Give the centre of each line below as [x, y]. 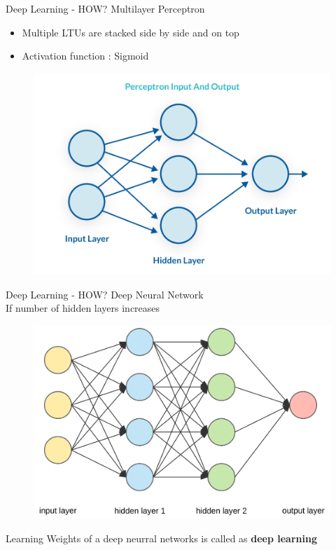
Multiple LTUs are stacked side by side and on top [131, 32]
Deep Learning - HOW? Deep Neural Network [105, 294]
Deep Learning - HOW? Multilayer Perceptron [105, 8]
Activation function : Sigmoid [85, 56]
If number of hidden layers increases [83, 308]
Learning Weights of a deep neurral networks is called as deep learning [161, 538]
